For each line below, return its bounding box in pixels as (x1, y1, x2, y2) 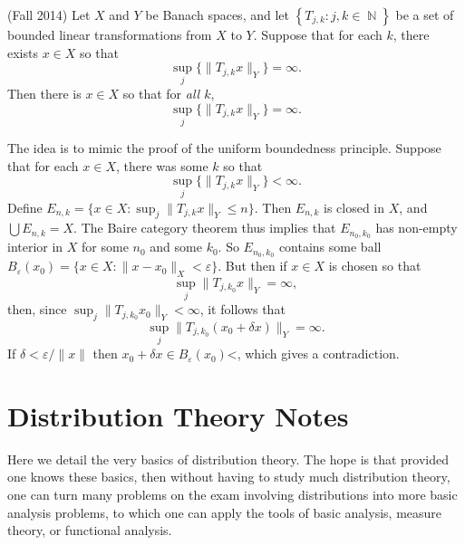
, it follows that (199, 300, 286, 319)
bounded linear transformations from (7, 25, 212, 43)
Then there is (7, 84, 82, 103)
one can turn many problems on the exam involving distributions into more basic (7, 485, 458, 504)
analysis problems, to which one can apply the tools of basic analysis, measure (7, 502, 442, 521)
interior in (7, 237, 63, 256)
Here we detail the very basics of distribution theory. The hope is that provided (7, 449, 450, 468)
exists (7, 43, 38, 62)
